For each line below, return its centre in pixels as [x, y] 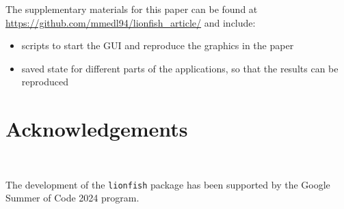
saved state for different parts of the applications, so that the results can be [180, 68]
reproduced [45, 82]
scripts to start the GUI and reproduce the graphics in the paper [158, 45]
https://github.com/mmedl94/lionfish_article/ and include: [131, 22]
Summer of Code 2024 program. [72, 198]
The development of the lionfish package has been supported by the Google [168, 184]
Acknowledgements [97, 129]
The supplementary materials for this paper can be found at [132, 9]
